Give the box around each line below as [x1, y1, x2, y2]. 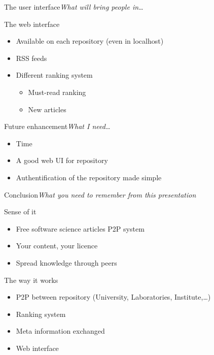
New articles [28, 104, 66, 114]
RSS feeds [16, 52, 47, 63]
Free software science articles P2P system [16, 223, 145, 234]
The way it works [4, 274, 58, 285]
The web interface [4, 18, 60, 29]
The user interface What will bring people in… [4, 2, 144, 12]
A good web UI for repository [16, 155, 108, 166]
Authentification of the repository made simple [16, 172, 162, 182]
